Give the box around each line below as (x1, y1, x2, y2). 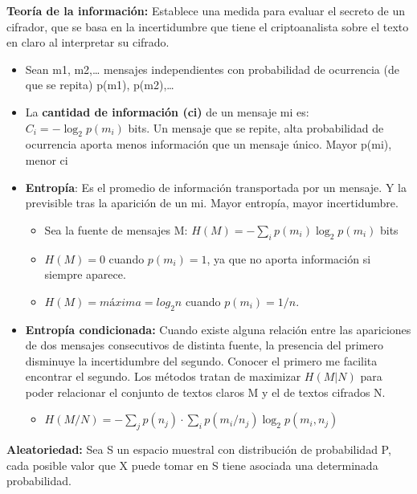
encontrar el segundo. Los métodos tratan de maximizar (25, 368, 301, 385)
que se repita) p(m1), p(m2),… (25, 76, 174, 93)
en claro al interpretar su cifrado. (6, 34, 170, 51)
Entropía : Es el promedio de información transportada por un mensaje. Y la (25, 178, 407, 195)
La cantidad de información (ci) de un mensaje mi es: (25, 103, 309, 120)
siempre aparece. (44, 266, 126, 283)
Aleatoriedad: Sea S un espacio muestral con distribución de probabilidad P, (6, 441, 391, 458)
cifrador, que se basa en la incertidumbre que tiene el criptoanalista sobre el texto (6, 18, 409, 35)
